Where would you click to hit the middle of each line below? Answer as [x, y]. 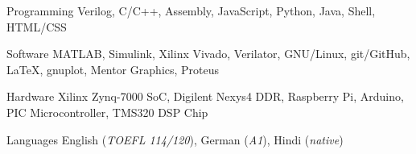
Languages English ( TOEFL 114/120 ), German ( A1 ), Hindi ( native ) [175, 139]
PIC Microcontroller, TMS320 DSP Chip [107, 112]
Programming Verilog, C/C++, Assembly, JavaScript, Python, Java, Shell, [191, 10]
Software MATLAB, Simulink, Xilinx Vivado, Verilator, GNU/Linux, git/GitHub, [208, 54]
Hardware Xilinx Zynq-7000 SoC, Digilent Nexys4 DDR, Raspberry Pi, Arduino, [205, 96]
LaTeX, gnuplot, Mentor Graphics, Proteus [113, 69]
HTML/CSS [37, 26]
